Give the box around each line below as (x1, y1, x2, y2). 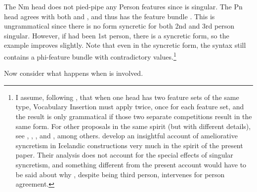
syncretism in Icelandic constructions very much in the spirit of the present (15, 140, 243, 150)
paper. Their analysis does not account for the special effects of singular (15, 150, 233, 160)
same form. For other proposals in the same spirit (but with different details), (15, 121, 251, 131)
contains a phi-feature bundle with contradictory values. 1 (4, 50, 176, 62)
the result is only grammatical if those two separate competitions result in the (15, 111, 252, 121)
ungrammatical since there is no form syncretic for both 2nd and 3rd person (4, 21, 235, 31)
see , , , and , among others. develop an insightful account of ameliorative (15, 130, 238, 141)
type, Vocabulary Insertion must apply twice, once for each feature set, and (15, 101, 244, 112)
